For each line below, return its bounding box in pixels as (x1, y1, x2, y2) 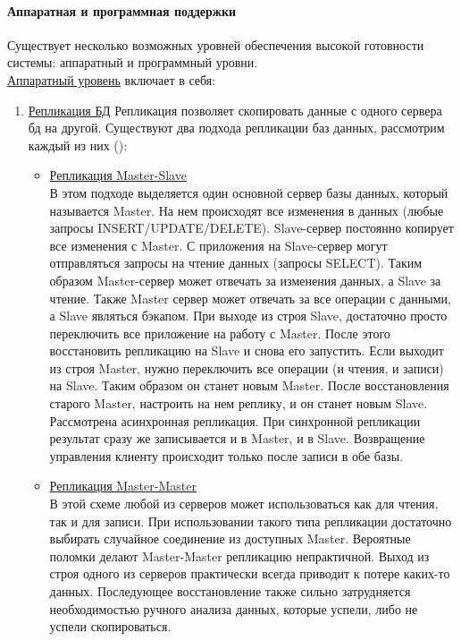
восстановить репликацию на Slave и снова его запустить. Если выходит (49, 341, 444, 360)
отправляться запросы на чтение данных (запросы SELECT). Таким (49, 253, 423, 272)
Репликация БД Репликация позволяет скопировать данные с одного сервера (28, 100, 442, 119)
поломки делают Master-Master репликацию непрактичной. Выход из (49, 546, 430, 565)
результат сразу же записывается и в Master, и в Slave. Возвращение (49, 429, 425, 448)
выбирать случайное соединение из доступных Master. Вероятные (49, 529, 411, 548)
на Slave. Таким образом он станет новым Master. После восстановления (49, 376, 449, 395)
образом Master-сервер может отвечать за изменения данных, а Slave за (49, 270, 441, 289)
